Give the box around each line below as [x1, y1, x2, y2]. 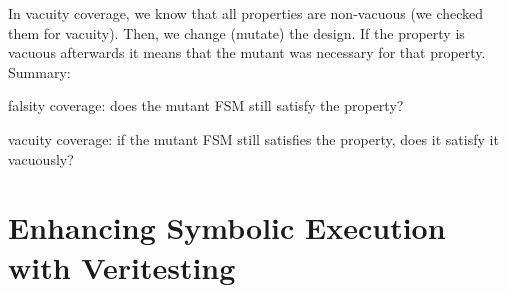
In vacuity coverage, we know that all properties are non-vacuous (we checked [8, 3, 484, 23]
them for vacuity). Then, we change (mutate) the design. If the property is [8, 22, 465, 43]
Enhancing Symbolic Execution [8, 207, 446, 248]
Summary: [8, 61, 71, 82]
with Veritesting [8, 246, 236, 287]
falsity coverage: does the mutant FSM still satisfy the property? [8, 95, 404, 116]
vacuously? [8, 148, 74, 169]
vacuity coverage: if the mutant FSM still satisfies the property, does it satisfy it [8, 128, 499, 149]
